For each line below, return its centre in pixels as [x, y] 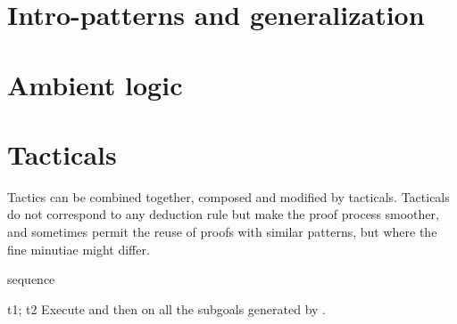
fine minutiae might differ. [79, 249]
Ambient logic [95, 84]
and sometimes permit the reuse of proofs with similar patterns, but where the [222, 232]
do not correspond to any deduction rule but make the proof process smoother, [223, 214]
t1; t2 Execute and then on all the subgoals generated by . [167, 308]
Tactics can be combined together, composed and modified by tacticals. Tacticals [228, 196]
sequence [31, 279]
